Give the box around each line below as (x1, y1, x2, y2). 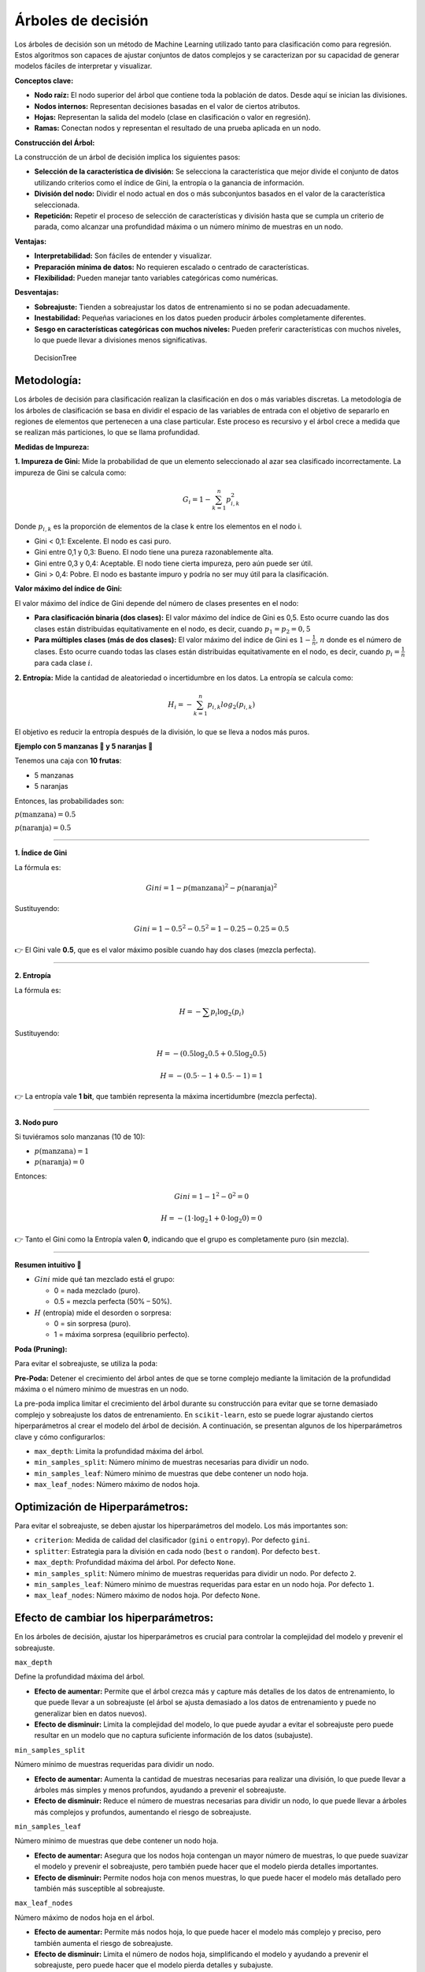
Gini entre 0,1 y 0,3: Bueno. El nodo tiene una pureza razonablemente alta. (34, 547, 274, 557)
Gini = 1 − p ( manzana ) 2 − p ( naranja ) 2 (146, 882, 278, 892)
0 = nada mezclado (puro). (54, 1286, 141, 1295)
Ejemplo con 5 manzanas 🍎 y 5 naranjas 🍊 (14, 741, 153, 751)
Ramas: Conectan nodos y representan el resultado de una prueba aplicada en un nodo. (34, 123, 321, 133)
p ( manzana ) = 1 (34, 1147, 90, 1156)
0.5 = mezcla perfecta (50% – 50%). (54, 1297, 172, 1306)
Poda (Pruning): (14, 1344, 68, 1354)
